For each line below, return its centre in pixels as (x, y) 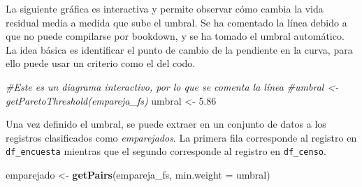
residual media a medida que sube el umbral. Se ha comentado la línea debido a (176, 22)
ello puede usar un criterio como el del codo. (101, 63)
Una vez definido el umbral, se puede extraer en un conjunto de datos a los (166, 124)
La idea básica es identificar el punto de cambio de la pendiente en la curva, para (179, 49)
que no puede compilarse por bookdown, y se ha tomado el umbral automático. (175, 36)
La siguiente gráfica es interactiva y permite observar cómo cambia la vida (165, 8)
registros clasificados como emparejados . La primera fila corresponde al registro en (181, 137)
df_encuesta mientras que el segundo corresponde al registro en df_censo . (166, 151)
